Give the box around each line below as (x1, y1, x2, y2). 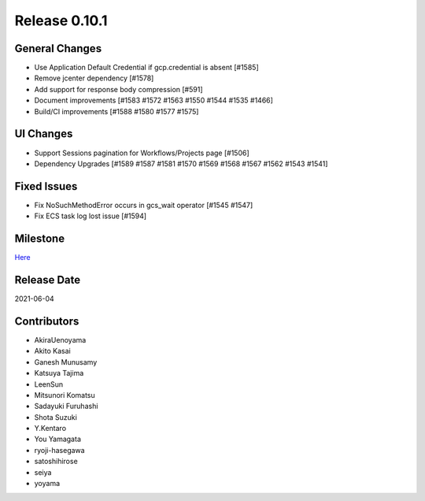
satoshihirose (34, 457, 78, 466)
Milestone (14, 232, 65, 246)
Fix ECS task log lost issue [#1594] (34, 211, 147, 221)
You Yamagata (34, 434, 82, 444)
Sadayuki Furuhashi (34, 402, 98, 411)
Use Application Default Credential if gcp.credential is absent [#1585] (34, 63, 259, 72)
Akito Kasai (34, 347, 71, 356)
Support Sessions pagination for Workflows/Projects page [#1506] (34, 148, 249, 158)
